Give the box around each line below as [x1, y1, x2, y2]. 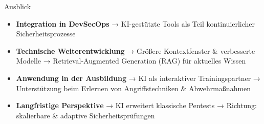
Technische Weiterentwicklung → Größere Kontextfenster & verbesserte [16, 45, 255, 56]
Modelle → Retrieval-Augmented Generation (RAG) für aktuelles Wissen [16, 55, 246, 66]
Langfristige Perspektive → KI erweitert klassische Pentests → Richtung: [16, 100, 257, 111]
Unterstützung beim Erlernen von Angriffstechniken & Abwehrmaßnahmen [16, 82, 251, 93]
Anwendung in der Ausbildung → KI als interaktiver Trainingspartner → [16, 72, 260, 83]
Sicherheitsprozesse [16, 28, 76, 39]
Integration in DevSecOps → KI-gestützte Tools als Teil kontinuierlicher [16, 18, 255, 29]
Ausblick [4, 1, 31, 11]
